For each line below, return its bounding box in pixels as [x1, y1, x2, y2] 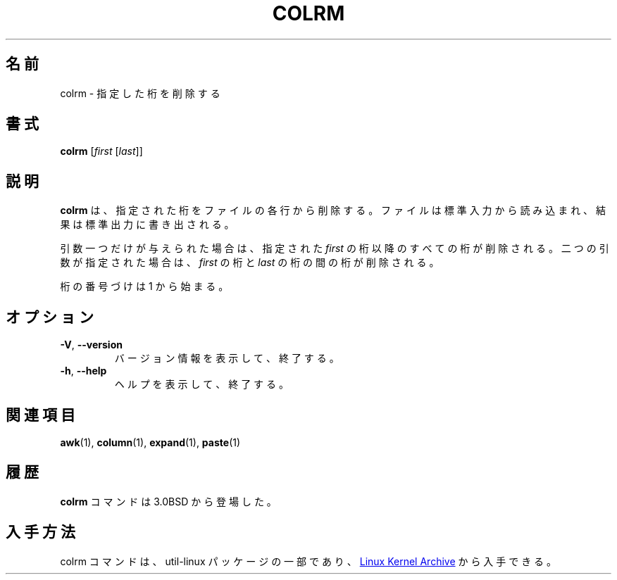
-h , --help [60, 365, 107, 377]
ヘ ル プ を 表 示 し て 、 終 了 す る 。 [114, 378, 289, 391]
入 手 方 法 [6, 523, 75, 541]
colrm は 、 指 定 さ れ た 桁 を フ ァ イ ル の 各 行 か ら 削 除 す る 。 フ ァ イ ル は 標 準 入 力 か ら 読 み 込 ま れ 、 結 [60, 204, 606, 217]
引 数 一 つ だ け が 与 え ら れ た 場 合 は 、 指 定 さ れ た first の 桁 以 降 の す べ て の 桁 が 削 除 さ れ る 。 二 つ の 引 [60, 242, 609, 255]
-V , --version [60, 339, 123, 351]
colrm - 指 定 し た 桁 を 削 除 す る [60, 87, 220, 99]
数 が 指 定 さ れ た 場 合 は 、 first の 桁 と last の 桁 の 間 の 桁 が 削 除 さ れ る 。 [60, 256, 440, 269]
